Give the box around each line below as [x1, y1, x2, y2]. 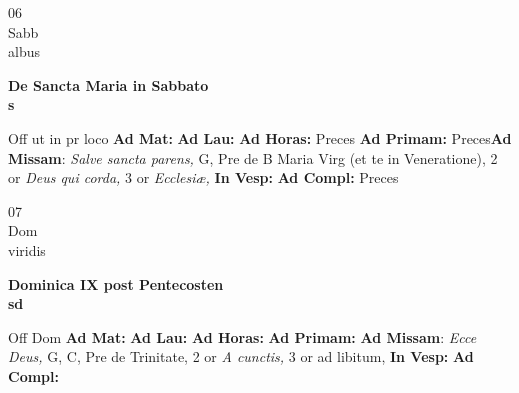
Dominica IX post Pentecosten [8, 273, 224, 294]
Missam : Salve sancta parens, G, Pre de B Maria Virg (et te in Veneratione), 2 [8, 147, 498, 168]
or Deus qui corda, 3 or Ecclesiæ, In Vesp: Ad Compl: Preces [8, 167, 399, 188]
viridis [8, 239, 46, 260]
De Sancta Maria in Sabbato [8, 74, 209, 95]
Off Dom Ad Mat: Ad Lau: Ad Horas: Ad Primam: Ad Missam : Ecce [8, 326, 477, 347]
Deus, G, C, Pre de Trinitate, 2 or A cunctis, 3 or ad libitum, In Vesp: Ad [8, 346, 474, 367]
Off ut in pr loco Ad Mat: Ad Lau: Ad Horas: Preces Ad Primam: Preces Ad [8, 127, 512, 148]
